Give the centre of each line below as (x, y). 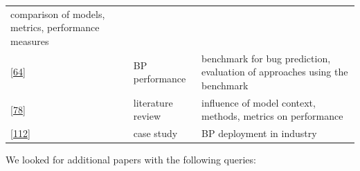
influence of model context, (259, 102)
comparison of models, (58, 13)
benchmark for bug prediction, (266, 58)
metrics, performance (55, 27)
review (147, 116)
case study (155, 133)
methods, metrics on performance (272, 116)
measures (30, 40)
